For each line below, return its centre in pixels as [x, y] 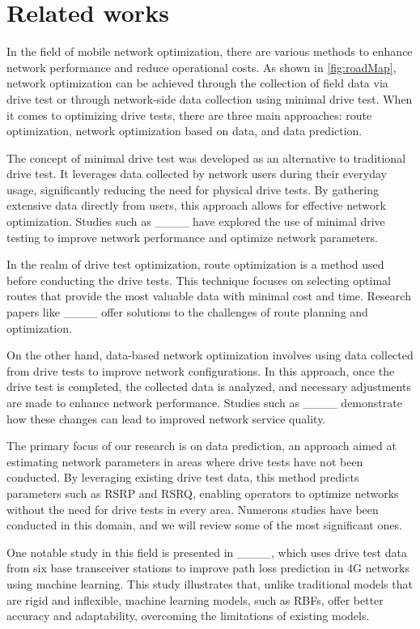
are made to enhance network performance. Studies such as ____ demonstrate [204, 402]
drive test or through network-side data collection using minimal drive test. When [210, 98]
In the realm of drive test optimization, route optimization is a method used [195, 264]
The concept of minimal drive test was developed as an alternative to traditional [206, 157]
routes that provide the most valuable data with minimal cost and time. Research [209, 296]
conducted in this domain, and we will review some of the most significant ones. [204, 525]
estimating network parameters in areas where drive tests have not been [185, 461]
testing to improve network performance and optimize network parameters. [192, 237]
